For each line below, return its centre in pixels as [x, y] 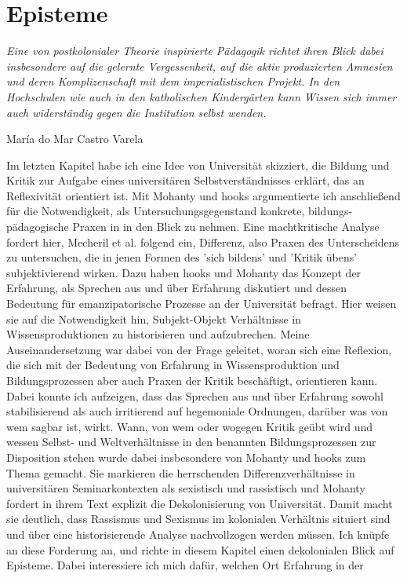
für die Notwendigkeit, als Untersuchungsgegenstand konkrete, [156, 211]
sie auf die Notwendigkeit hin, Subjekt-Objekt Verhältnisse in [154, 318]
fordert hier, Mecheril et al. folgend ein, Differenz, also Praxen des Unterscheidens [203, 241]
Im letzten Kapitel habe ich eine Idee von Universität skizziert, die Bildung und [198, 165]
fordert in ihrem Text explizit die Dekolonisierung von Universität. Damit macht [200, 503]
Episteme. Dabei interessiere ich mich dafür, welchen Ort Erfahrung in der [185, 565]
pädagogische [38, 227]
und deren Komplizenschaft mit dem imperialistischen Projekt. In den [173, 81]
